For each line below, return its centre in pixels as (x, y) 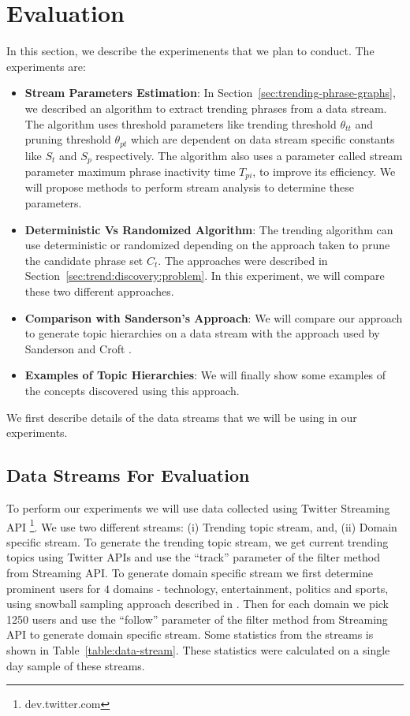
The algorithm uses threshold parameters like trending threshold (181, 123)
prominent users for (54, 588)
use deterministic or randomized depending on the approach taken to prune (207, 245)
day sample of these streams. (76, 665)
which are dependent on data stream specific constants (263, 139)
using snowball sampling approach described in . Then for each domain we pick (198, 604)
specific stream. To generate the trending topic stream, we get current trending (198, 541)
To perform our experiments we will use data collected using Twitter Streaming (198, 507)
